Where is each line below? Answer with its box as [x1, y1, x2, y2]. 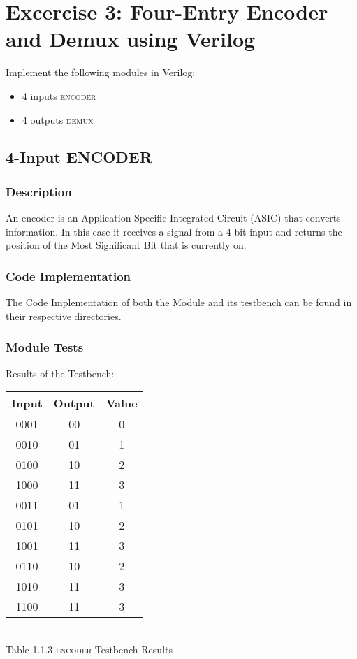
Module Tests [6, 338, 84, 356]
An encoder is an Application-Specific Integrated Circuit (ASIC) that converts [6, 210, 341, 225]
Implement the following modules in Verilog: [6, 65, 196, 80]
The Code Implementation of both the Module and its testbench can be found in [6, 295, 352, 310]
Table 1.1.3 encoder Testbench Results [6, 642, 173, 656]
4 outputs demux [22, 112, 94, 126]
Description [6, 182, 72, 200]
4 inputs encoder [22, 88, 96, 103]
